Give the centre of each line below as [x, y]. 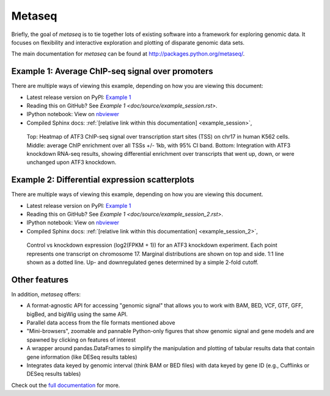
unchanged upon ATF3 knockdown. [71, 163]
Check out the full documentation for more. [66, 385]
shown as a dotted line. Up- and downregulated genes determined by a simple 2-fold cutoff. [143, 262]
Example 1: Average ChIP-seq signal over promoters [112, 71]
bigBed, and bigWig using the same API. [77, 314]
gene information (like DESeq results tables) [82, 357]
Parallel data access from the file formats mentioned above [101, 323]
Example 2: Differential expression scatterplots [103, 180]
